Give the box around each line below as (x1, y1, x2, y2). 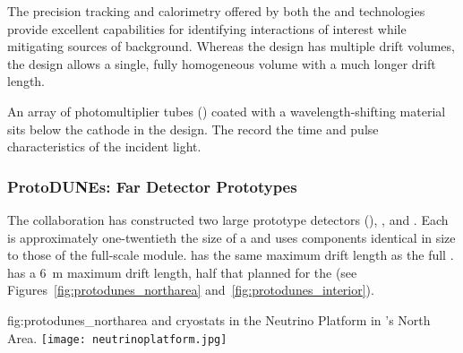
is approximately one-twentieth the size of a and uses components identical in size (7, 228, 456, 246)
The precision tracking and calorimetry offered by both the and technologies (7, 2, 425, 20)
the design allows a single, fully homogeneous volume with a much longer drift (7, 54, 436, 73)
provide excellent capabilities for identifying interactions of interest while (7, 19, 407, 38)
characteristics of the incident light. (7, 137, 201, 156)
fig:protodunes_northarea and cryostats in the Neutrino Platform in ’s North (7, 310, 431, 329)
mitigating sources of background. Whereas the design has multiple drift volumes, (7, 37, 455, 56)
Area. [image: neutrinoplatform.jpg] (7, 328, 227, 347)
